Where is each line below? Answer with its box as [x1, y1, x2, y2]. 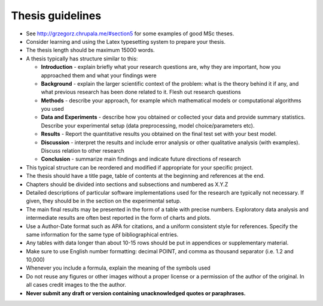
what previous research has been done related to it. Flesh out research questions [41, 89, 242, 96]
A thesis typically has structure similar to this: [26, 54, 138, 62]
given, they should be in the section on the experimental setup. [26, 198, 182, 205]
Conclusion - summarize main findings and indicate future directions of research [41, 156, 241, 163]
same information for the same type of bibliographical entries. [26, 231, 179, 238]
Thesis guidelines [11, 9, 102, 22]
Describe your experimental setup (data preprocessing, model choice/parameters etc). [41, 122, 255, 129]
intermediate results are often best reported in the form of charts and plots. [26, 214, 212, 222]
